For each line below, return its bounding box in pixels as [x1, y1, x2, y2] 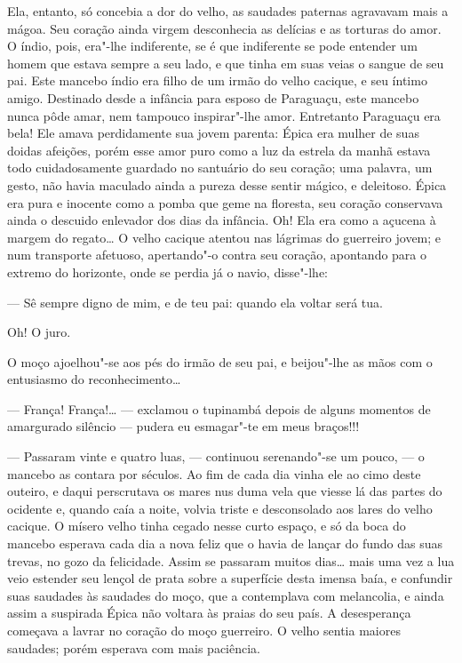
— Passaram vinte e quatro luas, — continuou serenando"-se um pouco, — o [7, 447, 425, 466]
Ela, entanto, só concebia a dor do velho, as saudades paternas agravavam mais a [7, 2, 449, 20]
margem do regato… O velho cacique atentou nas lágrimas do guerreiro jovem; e [7, 228, 442, 246]
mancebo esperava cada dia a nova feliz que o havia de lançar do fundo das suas [7, 534, 442, 553]
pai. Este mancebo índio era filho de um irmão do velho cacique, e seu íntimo [7, 71, 427, 90]
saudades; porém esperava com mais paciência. [7, 638, 261, 657]
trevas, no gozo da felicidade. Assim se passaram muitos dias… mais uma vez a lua [7, 551, 455, 570]
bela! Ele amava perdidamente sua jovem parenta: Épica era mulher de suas [7, 124, 419, 142]
